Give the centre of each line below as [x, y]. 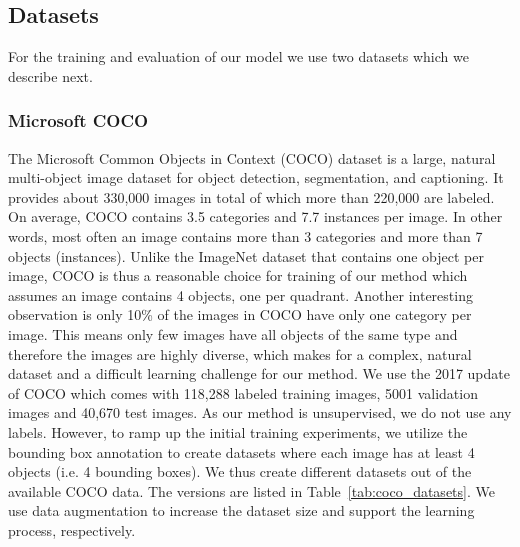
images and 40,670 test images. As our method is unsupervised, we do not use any [260, 412]
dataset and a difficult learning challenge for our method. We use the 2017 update [259, 373]
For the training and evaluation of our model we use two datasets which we [238, 56]
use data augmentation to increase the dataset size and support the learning [241, 510]
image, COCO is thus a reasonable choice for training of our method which [238, 275]
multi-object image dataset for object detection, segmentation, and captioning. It [256, 177]
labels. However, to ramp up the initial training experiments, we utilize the [238, 431]
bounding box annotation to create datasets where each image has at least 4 [241, 451]
